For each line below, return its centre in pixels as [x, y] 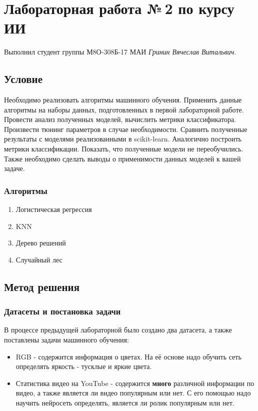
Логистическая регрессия [54, 209]
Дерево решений [41, 243]
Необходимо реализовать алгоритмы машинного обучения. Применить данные [123, 100]
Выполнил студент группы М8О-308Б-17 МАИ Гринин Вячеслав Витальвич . [120, 52]
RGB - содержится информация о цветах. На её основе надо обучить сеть [128, 356]
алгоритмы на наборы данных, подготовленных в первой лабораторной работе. [124, 109]
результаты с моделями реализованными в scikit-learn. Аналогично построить [123, 139]
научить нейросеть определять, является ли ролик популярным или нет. [125, 403]
